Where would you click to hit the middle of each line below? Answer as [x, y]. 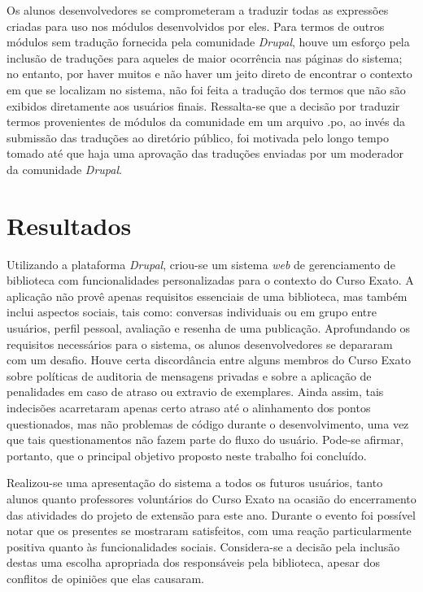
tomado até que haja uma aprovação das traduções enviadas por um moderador [205, 153]
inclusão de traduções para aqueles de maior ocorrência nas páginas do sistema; [205, 57]
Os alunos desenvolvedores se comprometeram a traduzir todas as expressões [198, 10]
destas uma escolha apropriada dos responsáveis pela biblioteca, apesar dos [193, 562]
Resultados [69, 225]
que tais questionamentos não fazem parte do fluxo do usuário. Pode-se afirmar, [205, 440]
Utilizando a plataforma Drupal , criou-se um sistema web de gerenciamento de [201, 264]
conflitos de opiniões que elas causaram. [105, 578]
